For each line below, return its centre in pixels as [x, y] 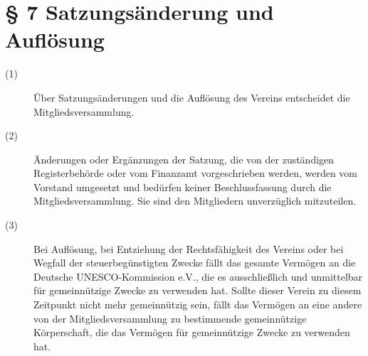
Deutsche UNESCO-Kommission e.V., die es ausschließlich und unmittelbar [198, 276]
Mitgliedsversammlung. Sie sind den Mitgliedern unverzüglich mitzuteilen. [195, 201]
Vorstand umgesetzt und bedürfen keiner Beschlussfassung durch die [183, 187]
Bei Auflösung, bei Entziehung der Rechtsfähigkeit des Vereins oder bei [189, 248]
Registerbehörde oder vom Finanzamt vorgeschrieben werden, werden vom [196, 173]
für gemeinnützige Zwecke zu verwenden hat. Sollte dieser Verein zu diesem [198, 290]
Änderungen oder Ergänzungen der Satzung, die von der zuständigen [184, 159]
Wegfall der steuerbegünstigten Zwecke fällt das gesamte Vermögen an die [195, 263]
